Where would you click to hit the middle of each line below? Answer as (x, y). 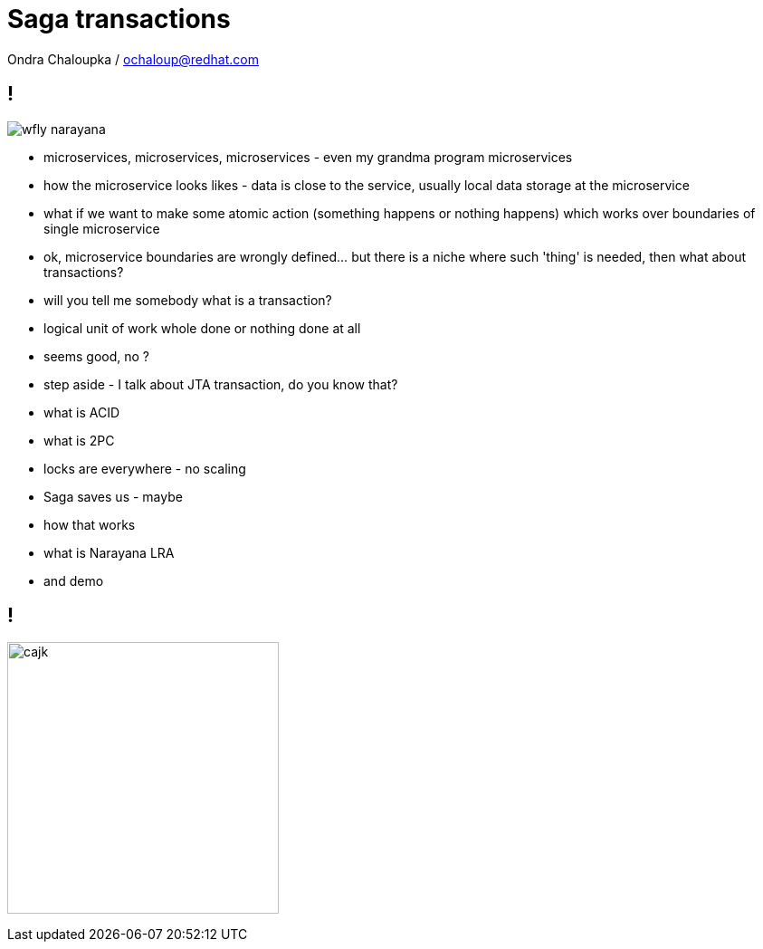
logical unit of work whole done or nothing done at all (202, 328)
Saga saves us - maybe (113, 496)
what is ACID (82, 412)
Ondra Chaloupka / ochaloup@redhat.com (133, 59)
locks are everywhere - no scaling (145, 468)
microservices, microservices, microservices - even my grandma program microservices (308, 157)
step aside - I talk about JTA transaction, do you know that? (221, 384)
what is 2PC (79, 440)
